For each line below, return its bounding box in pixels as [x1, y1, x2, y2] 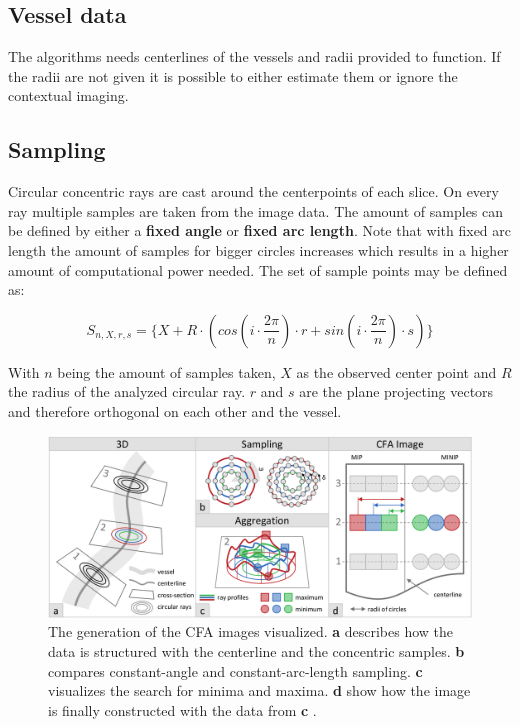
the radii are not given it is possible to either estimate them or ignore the [8, 65, 458, 86]
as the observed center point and [296, 361, 497, 382]
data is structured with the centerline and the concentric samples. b [48, 640, 465, 661]
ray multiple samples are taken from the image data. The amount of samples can [8, 200, 504, 221]
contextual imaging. [8, 85, 129, 106]
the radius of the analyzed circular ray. [8, 381, 246, 402]
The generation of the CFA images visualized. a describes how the [48, 621, 454, 642]
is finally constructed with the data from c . [48, 699, 317, 720]
